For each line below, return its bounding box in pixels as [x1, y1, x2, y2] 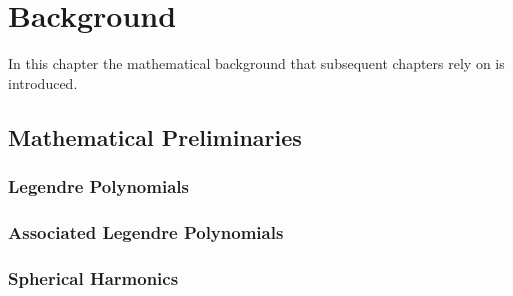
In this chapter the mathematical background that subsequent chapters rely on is [8, 53, 505, 74]
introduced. [8, 72, 78, 93]
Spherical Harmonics [8, 265, 179, 290]
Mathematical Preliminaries [8, 121, 302, 152]
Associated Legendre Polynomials [8, 219, 284, 244]
